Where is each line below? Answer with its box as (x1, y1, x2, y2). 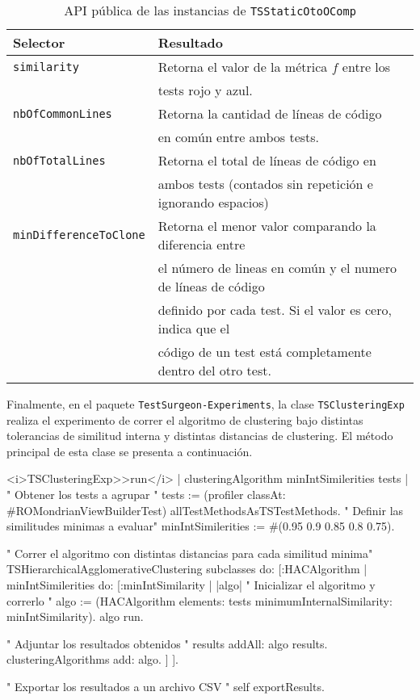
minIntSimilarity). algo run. (6, 608, 144, 625)
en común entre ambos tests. (157, 128, 320, 146)
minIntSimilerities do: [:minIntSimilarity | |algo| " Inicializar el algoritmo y (6, 576, 376, 593)
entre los (342, 57, 391, 76)
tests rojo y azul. (157, 81, 253, 99)
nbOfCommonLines (13, 107, 112, 120)
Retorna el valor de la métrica (157, 57, 328, 76)
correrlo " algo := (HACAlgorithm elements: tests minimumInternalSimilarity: (6, 592, 393, 609)
